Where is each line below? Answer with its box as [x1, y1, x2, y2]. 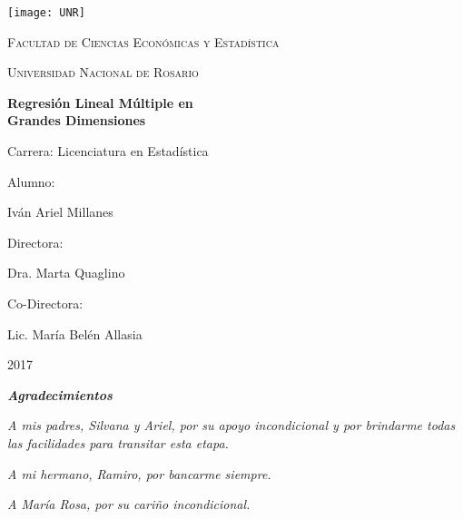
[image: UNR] [7, 6, 85, 19]
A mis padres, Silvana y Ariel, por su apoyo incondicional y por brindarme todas [7, 416, 456, 435]
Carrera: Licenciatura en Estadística [7, 142, 209, 161]
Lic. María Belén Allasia [7, 324, 143, 343]
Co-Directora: [7, 294, 84, 312]
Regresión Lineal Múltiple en [7, 93, 193, 112]
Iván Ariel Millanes [7, 202, 113, 221]
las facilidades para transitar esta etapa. [7, 433, 229, 452]
